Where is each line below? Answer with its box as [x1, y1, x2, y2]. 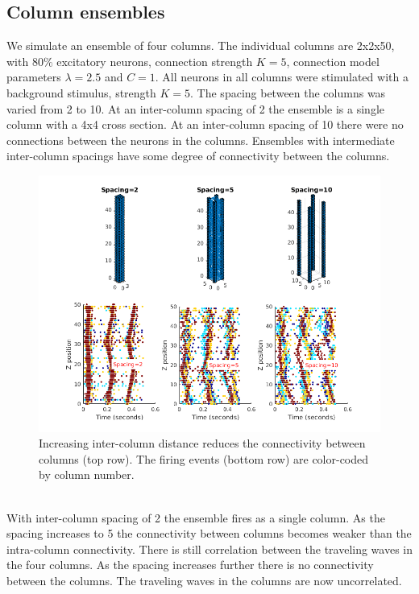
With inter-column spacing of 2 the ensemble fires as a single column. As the [6, 509, 385, 526]
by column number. [39, 466, 135, 483]
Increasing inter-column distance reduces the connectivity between [39, 435, 366, 452]
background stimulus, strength [6, 84, 156, 101]
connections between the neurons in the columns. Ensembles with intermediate [6, 131, 395, 148]
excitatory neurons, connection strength [56, 52, 253, 69]
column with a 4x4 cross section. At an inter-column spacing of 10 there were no [6, 116, 404, 133]
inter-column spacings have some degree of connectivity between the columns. [6, 147, 390, 164]
